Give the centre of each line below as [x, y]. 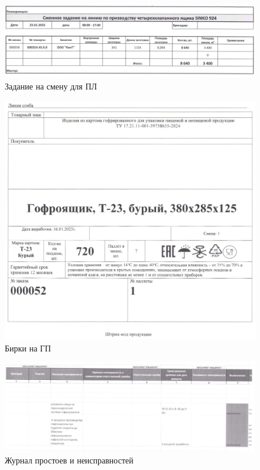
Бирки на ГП [28, 348]
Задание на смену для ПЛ [51, 86]
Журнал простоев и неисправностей [69, 460]
